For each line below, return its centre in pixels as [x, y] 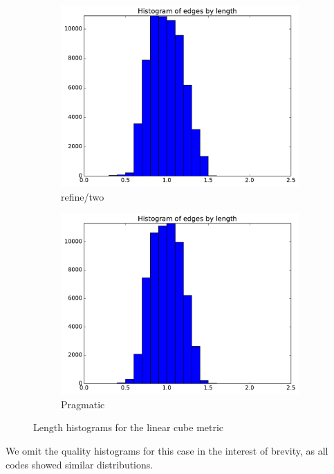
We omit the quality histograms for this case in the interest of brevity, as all [167, 451]
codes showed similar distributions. [80, 464]
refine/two [83, 196]
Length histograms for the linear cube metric [129, 427]
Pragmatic [83, 404]
